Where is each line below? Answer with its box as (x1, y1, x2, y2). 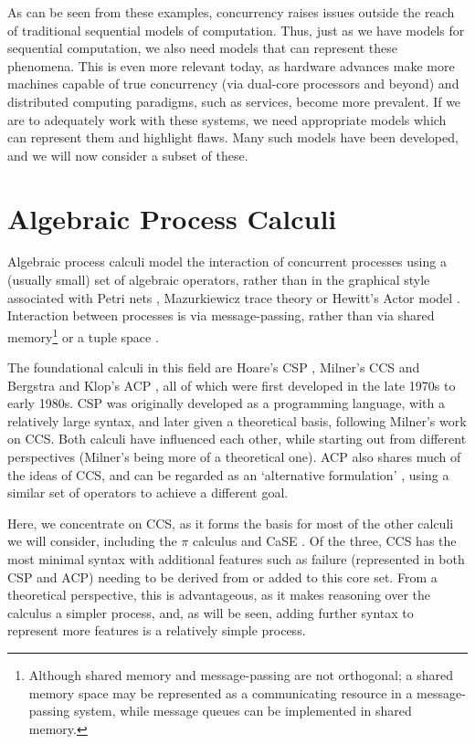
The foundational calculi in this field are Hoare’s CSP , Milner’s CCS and (7, 358, 420, 377)
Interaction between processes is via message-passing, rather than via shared (7, 306, 435, 325)
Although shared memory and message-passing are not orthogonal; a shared (28, 665, 454, 684)
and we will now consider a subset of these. (7, 145, 248, 164)
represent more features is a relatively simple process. (7, 621, 306, 640)
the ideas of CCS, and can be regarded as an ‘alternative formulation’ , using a (7, 465, 449, 484)
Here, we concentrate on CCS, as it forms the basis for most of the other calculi (7, 513, 454, 532)
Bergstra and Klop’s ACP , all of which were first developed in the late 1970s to (7, 375, 456, 394)
